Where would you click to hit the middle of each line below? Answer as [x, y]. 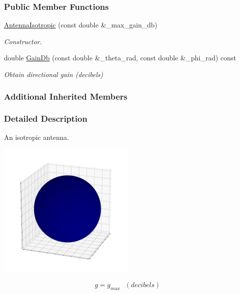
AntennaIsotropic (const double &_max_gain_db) [81, 25]
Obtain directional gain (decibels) [54, 74]
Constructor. [23, 41]
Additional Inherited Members [66, 96]
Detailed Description [46, 119]
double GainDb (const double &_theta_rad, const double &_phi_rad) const [120, 58]
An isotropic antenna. [37, 137]
